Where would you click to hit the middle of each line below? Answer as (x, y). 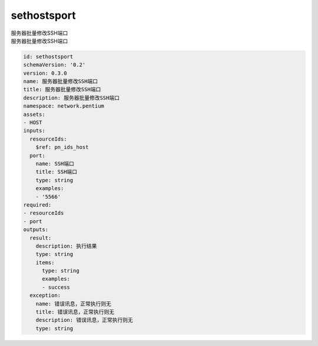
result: (41, 238)
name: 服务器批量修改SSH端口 (61, 81)
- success (56, 287)
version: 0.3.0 (45, 73)
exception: (45, 295)
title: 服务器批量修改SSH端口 (62, 89)
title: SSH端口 (57, 172)
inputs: (34, 131)
